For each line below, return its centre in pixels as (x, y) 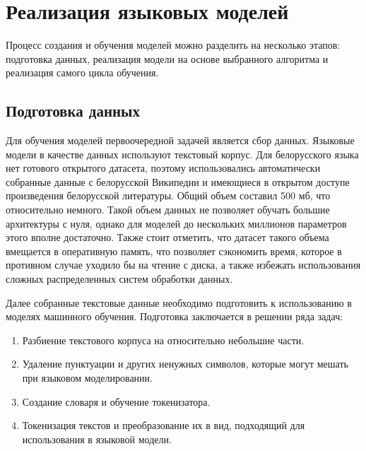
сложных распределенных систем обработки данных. (119, 279)
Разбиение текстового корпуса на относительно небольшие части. (163, 340)
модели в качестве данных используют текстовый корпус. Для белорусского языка (182, 154)
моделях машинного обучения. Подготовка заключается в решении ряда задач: (175, 316)
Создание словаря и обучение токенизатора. (116, 401)
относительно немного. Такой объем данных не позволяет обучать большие (168, 210)
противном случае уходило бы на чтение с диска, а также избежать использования (183, 265)
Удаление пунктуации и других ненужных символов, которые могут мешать (185, 364)
